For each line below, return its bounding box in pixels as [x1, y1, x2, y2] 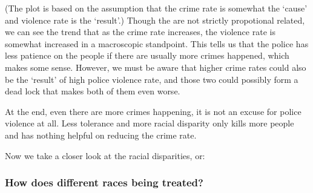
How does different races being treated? [5, 175, 203, 190]
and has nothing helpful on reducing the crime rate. [5, 128, 197, 141]
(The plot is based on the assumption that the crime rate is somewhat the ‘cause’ [5, 2, 308, 14]
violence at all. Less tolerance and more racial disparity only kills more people [5, 117, 294, 129]
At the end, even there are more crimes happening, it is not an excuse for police [5, 105, 301, 117]
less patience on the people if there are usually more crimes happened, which [5, 49, 289, 62]
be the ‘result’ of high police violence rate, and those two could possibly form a [5, 73, 298, 85]
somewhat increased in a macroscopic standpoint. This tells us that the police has [5, 37, 309, 50]
